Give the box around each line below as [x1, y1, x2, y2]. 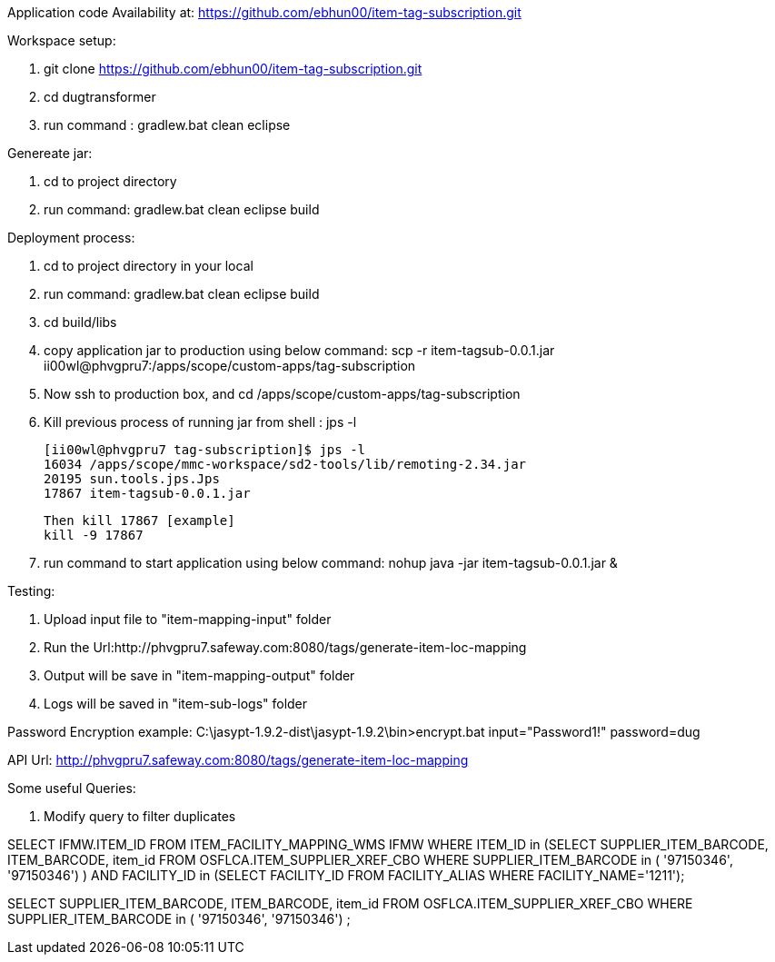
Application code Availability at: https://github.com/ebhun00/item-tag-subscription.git [7, 5, 522, 20]
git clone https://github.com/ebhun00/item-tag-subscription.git [44, 61, 422, 76]
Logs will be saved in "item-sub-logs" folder [44, 696, 308, 711]
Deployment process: [7, 230, 135, 245]
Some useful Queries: [7, 780, 136, 796]
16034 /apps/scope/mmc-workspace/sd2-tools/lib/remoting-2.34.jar [44, 457, 527, 471]
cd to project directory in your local [44, 258, 253, 273]
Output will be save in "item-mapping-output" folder [44, 668, 355, 683]
